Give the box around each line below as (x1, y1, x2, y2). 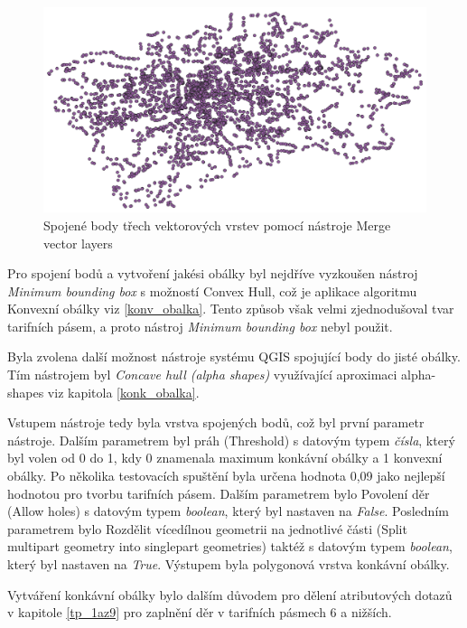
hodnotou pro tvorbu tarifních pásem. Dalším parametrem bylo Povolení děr (7, 483, 430, 502)
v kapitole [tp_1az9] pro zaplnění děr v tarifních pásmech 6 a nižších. (7, 603, 392, 622)
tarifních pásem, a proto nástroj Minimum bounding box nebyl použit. (7, 316, 393, 335)
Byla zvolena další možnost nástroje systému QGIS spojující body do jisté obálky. (7, 347, 461, 366)
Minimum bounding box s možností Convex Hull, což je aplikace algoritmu (7, 281, 417, 300)
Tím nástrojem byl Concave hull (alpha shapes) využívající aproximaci (7, 365, 397, 384)
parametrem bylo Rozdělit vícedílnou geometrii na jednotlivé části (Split (7, 519, 407, 538)
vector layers (43, 233, 113, 252)
